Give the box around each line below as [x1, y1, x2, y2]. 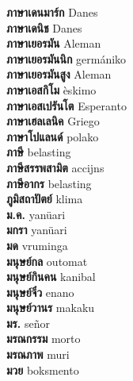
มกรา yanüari [6, 221, 67, 238]
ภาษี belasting [6, 144, 71, 160]
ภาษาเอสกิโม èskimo [6, 81, 97, 98]
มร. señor [6, 314, 50, 331]
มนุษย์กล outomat [6, 252, 88, 269]
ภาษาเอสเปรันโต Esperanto [6, 97, 127, 114]
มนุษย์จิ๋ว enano [6, 283, 74, 300]
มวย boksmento [6, 361, 79, 378]
